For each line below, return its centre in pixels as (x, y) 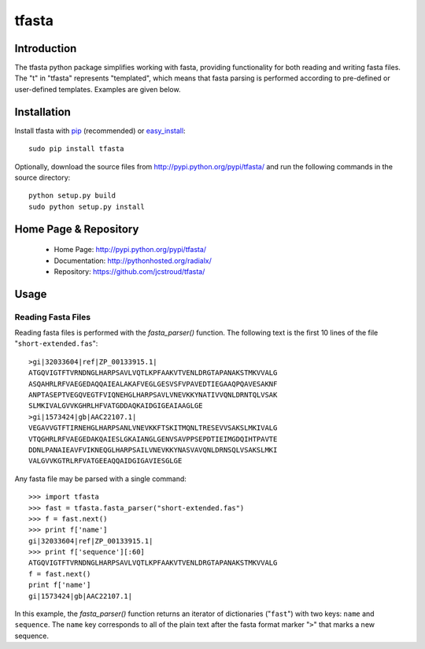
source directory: (42, 177)
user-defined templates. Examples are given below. (98, 89)
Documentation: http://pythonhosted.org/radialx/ (133, 261)
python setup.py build (72, 196)
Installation (42, 111)
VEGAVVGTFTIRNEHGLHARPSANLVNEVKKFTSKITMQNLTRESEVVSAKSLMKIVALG (153, 428)
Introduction (46, 48)
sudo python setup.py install (87, 206)
